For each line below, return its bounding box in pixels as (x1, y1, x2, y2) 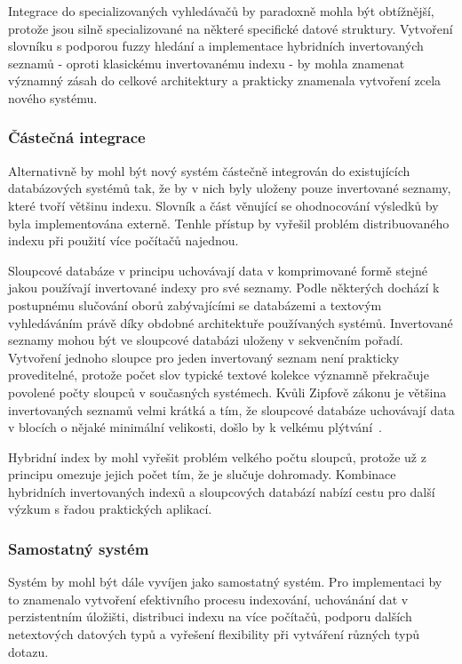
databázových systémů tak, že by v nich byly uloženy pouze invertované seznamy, (8, 179, 451, 197)
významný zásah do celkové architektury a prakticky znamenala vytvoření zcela (8, 71, 442, 90)
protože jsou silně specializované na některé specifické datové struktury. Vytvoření (8, 19, 453, 37)
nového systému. (8, 88, 98, 107)
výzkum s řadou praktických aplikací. (8, 500, 212, 518)
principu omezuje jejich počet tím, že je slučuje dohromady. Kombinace (8, 465, 396, 484)
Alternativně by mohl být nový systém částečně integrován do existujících (8, 161, 410, 180)
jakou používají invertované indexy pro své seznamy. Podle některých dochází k (8, 278, 440, 297)
